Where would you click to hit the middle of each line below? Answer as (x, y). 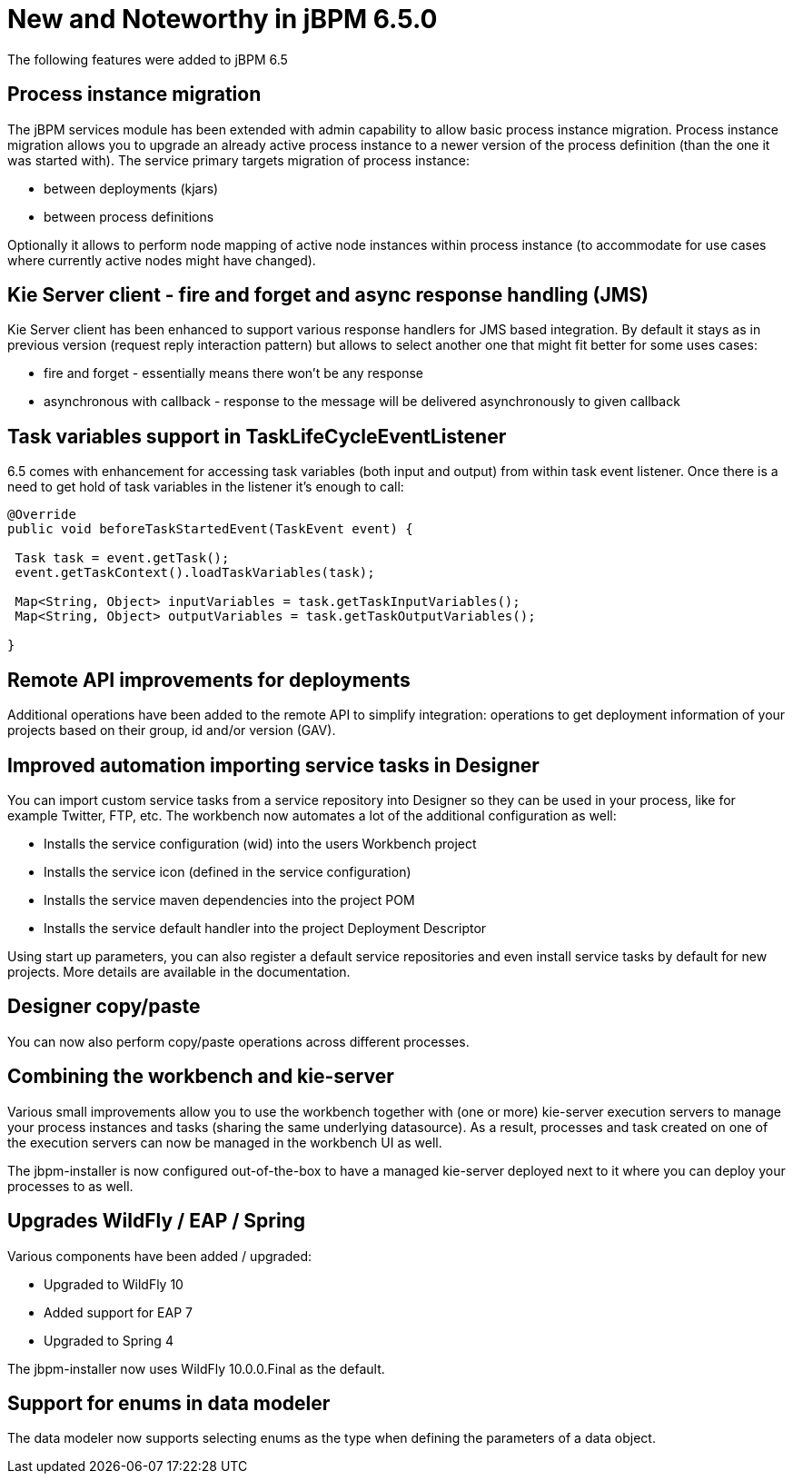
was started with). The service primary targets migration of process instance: (238, 160)
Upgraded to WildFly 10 (114, 1284)
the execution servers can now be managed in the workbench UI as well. (225, 1142)
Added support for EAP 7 (118, 1312)
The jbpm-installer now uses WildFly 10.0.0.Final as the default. (196, 1368)
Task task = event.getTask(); (122, 558)
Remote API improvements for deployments (209, 680)
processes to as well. (70, 1186)
